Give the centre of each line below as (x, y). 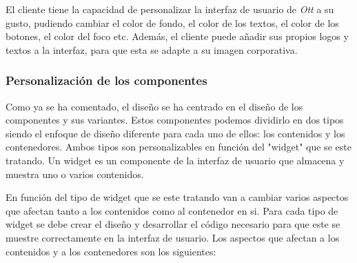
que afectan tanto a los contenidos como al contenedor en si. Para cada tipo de (172, 210)
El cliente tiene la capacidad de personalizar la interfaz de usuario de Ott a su (170, 9)
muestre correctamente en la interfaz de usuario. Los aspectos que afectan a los (173, 237)
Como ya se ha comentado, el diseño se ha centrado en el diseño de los (154, 106)
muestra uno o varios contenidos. (75, 174)
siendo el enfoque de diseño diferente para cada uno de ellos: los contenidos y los (175, 133)
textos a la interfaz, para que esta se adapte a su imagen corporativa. (152, 49)
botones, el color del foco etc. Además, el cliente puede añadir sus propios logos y (177, 36)
